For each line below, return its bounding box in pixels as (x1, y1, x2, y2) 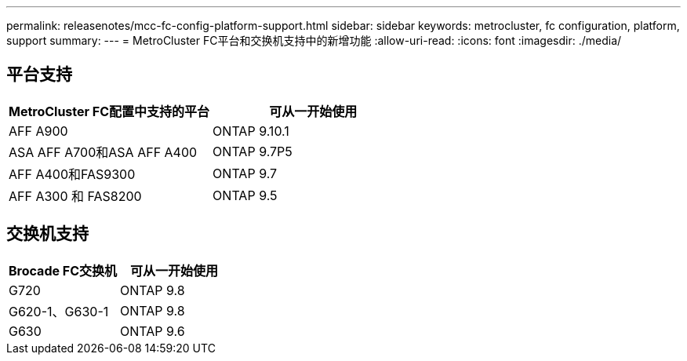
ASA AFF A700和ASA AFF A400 (9, 144, 198, 160)
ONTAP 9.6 (120, 323, 185, 339)
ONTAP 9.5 (213, 187, 278, 203)
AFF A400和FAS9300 (9, 166, 136, 182)
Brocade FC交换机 (9, 262, 118, 279)
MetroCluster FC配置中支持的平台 (9, 103, 210, 119)
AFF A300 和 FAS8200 (9, 188, 142, 204)
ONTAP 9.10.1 (213, 122, 289, 139)
